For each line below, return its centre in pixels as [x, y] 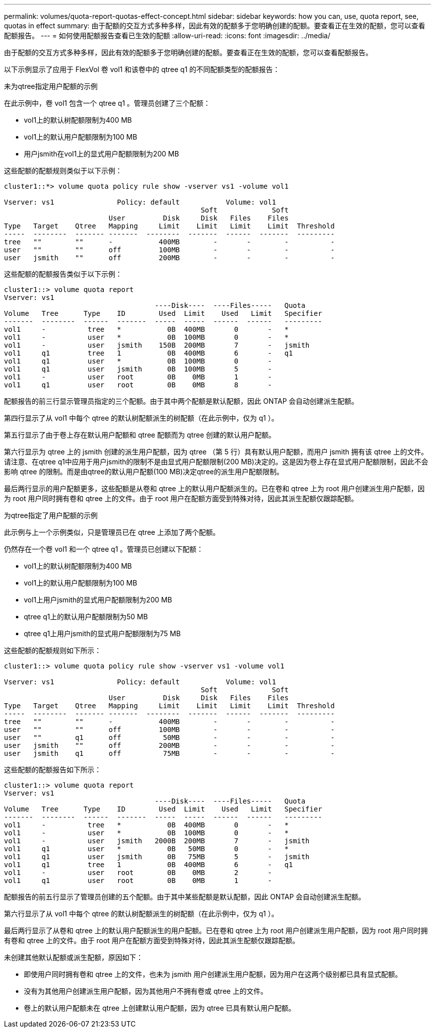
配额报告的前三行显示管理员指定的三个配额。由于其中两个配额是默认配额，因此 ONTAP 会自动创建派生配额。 [181, 401]
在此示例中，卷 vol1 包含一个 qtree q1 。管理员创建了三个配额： [107, 103]
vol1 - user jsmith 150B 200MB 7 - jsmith [157, 345]
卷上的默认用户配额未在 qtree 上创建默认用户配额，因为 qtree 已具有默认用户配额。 [160, 1008]
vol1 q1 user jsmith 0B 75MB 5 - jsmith [157, 857]
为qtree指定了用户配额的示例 [51, 515]
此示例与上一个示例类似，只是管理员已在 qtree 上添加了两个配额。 [112, 532]
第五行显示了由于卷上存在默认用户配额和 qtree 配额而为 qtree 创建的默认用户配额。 [140, 435]
